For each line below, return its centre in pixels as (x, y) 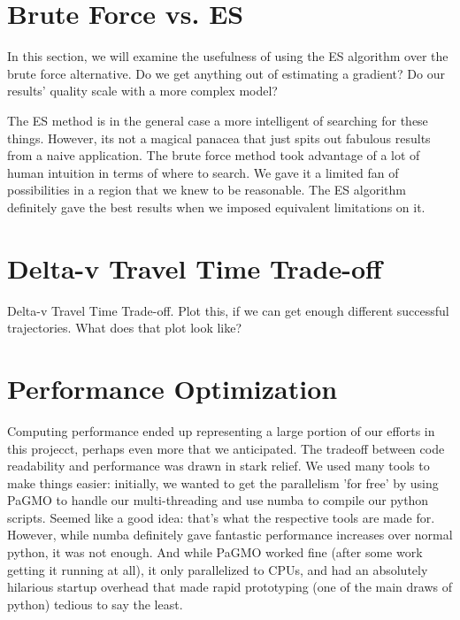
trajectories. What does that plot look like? (125, 328)
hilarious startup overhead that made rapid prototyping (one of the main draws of (230, 587)
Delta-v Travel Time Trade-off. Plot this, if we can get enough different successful (228, 310)
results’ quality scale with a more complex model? (142, 91)
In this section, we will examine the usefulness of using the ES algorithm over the (228, 56)
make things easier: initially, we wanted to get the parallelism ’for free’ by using (223, 482)
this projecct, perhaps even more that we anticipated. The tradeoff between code (226, 448)
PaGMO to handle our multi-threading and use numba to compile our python (218, 500)
